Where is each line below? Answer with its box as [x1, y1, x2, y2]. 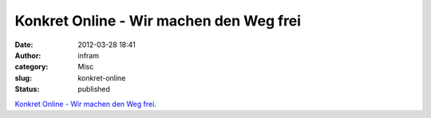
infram [77, 50, 100, 60]
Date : [14, 40, 34, 49]
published [77, 85, 111, 94]
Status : [14, 85, 40, 94]
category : [14, 62, 49, 72]
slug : [14, 73, 32, 83]
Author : [14, 50, 42, 60]
